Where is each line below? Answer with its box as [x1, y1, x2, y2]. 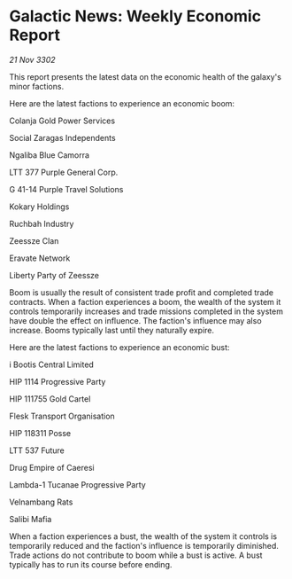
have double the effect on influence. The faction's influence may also [9, 315, 263, 325]
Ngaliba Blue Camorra [9, 149, 90, 160]
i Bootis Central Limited [9, 359, 95, 370]
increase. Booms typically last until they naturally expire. [9, 325, 215, 335]
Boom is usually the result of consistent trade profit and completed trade [9, 286, 274, 298]
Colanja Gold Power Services [9, 115, 116, 126]
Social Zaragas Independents [9, 132, 117, 143]
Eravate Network [9, 253, 71, 263]
